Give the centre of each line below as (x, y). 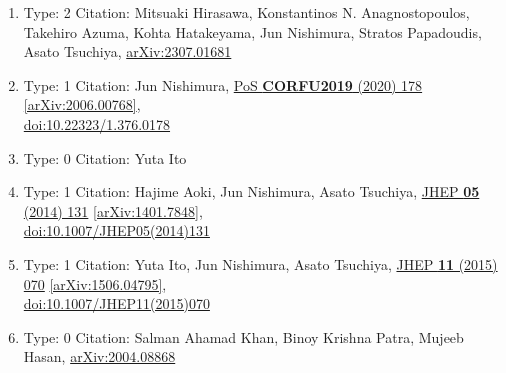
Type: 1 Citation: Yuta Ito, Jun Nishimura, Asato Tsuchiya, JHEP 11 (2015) (260, 263)
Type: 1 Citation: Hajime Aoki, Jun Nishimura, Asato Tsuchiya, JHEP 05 (251, 191)
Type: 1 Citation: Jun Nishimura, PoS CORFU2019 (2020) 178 (223, 84)
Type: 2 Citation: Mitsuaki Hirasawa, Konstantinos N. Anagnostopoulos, (246, 12)
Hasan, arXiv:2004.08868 (99, 356)
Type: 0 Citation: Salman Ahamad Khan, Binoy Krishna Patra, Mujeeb (243, 336)
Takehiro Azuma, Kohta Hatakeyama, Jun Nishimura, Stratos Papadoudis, (252, 31)
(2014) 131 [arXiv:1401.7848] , (113, 210)
